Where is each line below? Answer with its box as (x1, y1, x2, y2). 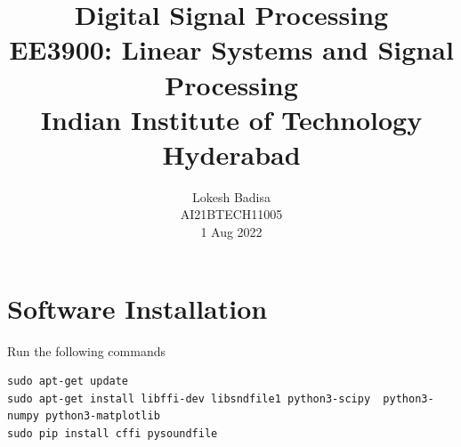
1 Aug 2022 (200, 223, 263, 241)
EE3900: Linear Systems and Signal (9, 31, 454, 68)
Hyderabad (162, 135, 301, 172)
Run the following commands (7, 341, 166, 360)
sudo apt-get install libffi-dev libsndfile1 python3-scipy (7, 392, 371, 405)
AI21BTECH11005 (180, 205, 283, 223)
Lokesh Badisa (191, 187, 271, 206)
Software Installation (7, 289, 268, 326)
